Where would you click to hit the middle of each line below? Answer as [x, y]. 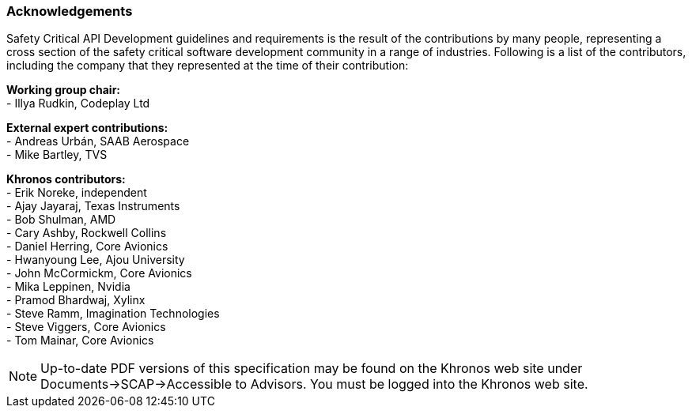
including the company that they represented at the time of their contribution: [208, 66]
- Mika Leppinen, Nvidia [68, 287]
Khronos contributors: [66, 179]
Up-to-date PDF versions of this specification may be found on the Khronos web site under [312, 369]
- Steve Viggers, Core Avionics [86, 327]
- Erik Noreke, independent [77, 193]
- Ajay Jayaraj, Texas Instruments [93, 206]
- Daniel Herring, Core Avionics [87, 247]
